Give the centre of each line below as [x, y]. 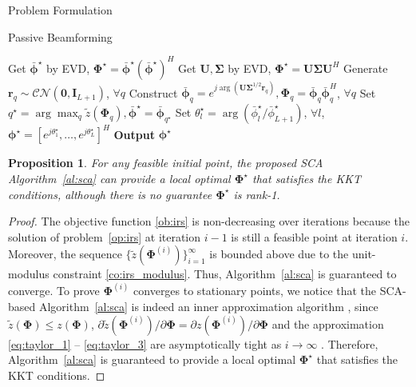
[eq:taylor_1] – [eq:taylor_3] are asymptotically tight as [145, 343]
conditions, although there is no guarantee [110, 194]
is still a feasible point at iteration [314, 236]
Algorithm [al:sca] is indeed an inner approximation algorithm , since [208, 307]
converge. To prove [54, 291]
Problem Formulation [60, 10]
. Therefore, [350, 343]
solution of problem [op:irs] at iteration [105, 236]
